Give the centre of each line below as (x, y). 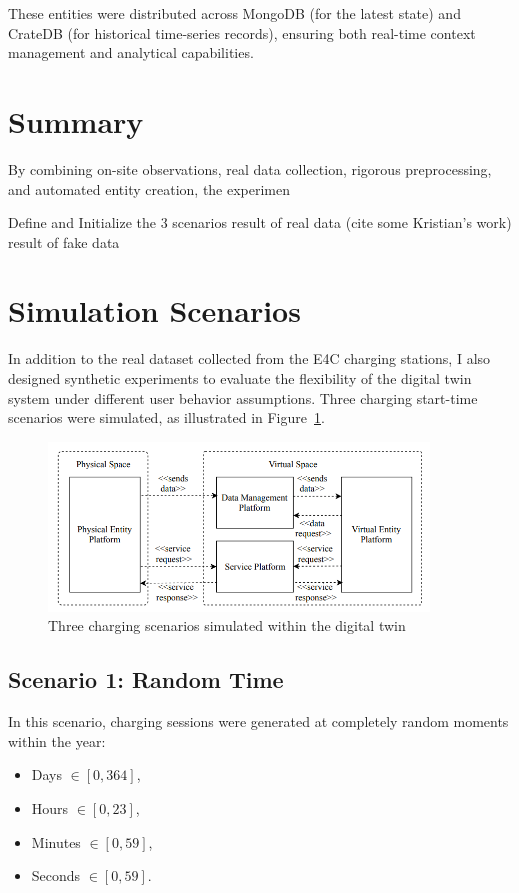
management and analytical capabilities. (131, 52)
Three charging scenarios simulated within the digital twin (227, 625)
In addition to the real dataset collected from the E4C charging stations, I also (249, 358)
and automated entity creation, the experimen (149, 188)
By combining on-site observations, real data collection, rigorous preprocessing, (250, 168)
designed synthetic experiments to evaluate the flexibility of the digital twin (240, 378)
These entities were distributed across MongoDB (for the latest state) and (234, 13)
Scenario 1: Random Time (146, 679)
